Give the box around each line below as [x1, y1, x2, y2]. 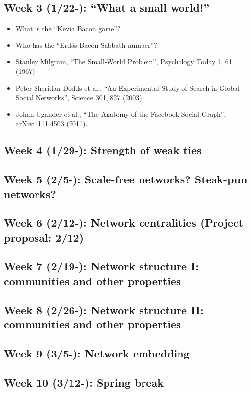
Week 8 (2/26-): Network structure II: [4, 302, 204, 317]
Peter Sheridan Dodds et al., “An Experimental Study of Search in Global [15, 82, 240, 93]
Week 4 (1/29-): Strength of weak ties [4, 143, 202, 158]
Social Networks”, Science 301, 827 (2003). [15, 92, 144, 103]
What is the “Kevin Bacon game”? [15, 23, 121, 34]
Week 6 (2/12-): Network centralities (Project [4, 215, 244, 230]
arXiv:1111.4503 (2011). [15, 118, 88, 129]
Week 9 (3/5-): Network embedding [4, 345, 190, 360]
